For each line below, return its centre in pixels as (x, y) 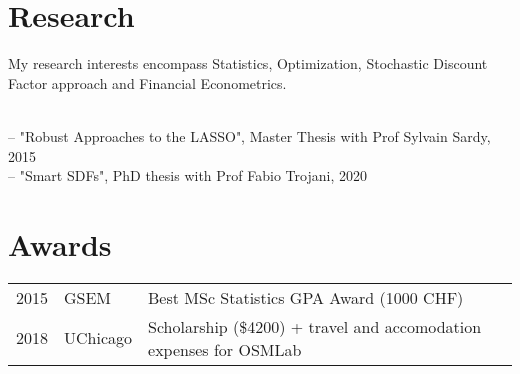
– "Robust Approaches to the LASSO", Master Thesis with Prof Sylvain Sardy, (249, 135)
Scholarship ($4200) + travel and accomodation (315, 326)
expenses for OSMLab (225, 349)
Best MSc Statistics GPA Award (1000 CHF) (306, 297)
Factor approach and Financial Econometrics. (147, 82)
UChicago (98, 338)
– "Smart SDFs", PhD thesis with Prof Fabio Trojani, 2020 (187, 175)
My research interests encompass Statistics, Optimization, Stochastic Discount (248, 63)
